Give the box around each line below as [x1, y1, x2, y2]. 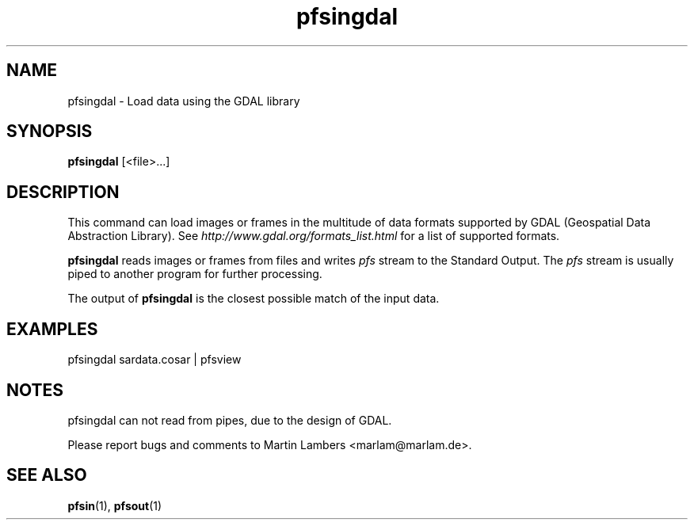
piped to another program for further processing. [67, 267, 322, 281]
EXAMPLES [6, 318, 98, 339]
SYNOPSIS [6, 121, 93, 142]
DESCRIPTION [6, 181, 120, 202]
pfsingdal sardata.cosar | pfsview [67, 353, 242, 367]
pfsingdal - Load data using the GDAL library [67, 93, 300, 108]
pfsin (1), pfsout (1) [67, 498, 162, 513]
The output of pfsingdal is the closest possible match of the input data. [67, 292, 440, 306]
